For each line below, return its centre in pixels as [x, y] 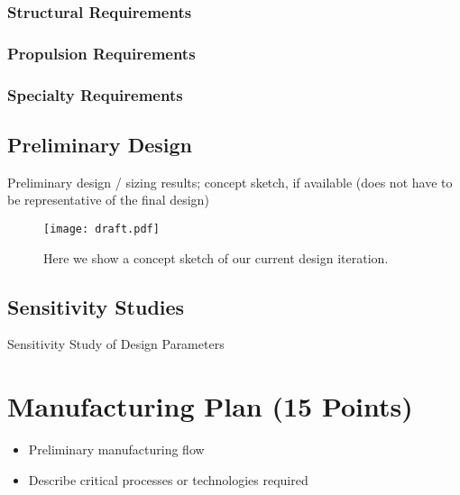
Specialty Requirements [95, 94]
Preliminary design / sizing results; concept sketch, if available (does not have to [230, 182]
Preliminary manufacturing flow [116, 449]
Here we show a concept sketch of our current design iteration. [216, 257]
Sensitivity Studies [96, 306]
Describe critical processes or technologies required [168, 479]
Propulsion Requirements [101, 53]
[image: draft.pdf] [101, 229]
